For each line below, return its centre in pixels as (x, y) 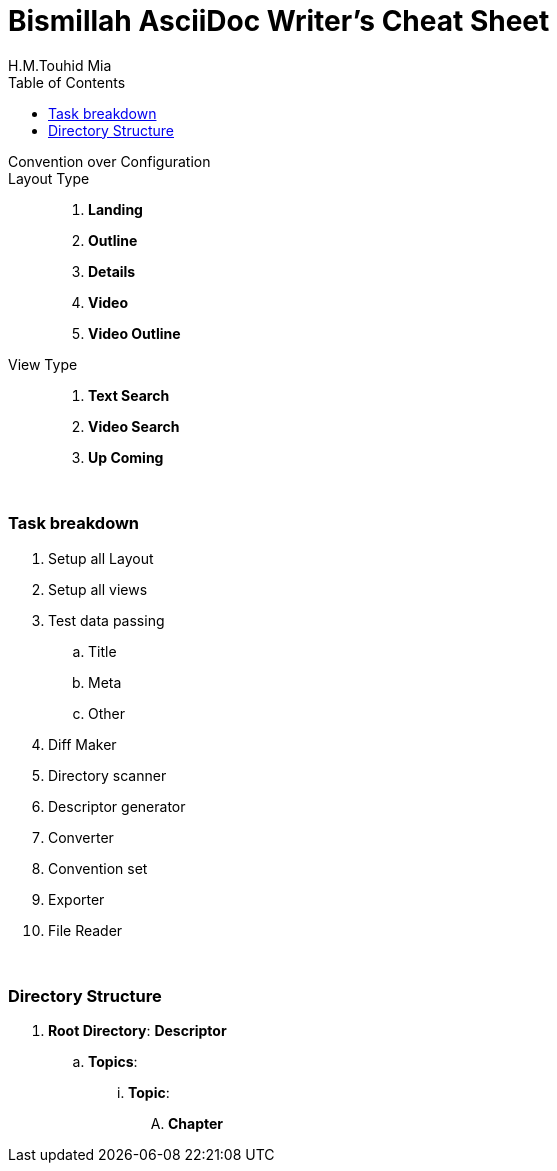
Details (112, 271)
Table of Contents (67, 82)
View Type (43, 364)
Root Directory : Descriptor (137, 1031)
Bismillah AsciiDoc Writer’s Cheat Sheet (279, 21)
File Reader (85, 930)
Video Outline (134, 333)
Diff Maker (82, 744)
